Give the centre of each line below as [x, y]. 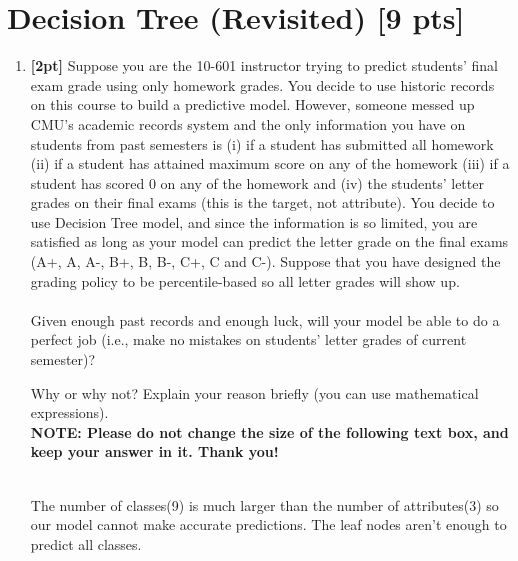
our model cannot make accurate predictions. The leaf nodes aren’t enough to [268, 524]
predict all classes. [86, 543]
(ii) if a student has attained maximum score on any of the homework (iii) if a [270, 163]
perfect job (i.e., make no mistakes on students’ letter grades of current [248, 339]
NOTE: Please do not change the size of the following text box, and [269, 431]
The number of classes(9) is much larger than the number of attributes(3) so [264, 504]
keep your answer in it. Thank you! [154, 451]
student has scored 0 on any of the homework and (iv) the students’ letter [257, 182]
